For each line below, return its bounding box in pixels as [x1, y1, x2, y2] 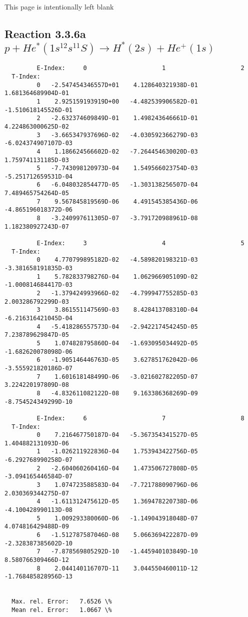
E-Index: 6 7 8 [36, 414, 244, 422]
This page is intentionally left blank [4, 2, 114, 12]
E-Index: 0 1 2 [36, 65, 244, 72]
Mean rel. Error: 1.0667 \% [11, 606, 112, 613]
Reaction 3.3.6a [4, 26, 86, 41]
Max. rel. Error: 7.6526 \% [11, 598, 112, 605]
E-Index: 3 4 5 [36, 240, 244, 247]
